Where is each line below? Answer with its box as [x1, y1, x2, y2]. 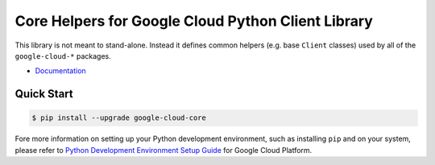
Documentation [35, 66, 86, 76]
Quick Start [14, 87, 73, 101]
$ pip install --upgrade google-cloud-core [31, 113, 207, 122]
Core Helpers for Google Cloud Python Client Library [14, 12, 374, 30]
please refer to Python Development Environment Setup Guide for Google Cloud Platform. [14, 145, 313, 155]
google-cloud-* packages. [14, 51, 112, 60]
